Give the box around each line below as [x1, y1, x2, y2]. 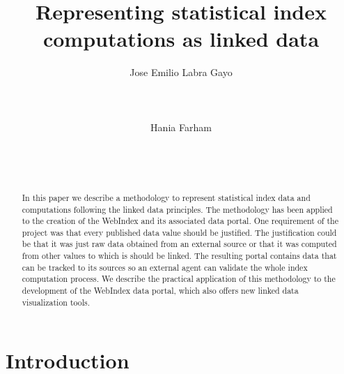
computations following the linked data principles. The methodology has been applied [22, 203, 333, 215]
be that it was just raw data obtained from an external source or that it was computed [22, 238, 337, 250]
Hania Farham [150, 119, 212, 134]
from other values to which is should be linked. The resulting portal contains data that [22, 250, 337, 262]
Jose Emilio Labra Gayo [130, 65, 233, 80]
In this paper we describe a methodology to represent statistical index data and [22, 191, 311, 203]
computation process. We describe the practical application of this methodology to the [22, 273, 336, 285]
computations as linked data [42, 24, 320, 53]
